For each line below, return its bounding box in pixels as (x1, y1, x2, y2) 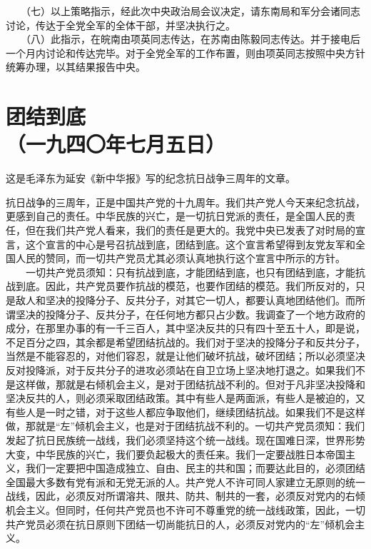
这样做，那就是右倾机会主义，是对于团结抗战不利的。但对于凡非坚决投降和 (15, 376, 365, 391)
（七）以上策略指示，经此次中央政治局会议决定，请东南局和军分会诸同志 (25, 4, 360, 18)
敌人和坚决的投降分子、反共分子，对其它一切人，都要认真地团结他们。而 (15, 293, 355, 308)
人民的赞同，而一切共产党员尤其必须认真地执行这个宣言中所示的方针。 (15, 251, 345, 266)
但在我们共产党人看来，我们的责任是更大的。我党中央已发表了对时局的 (25, 223, 355, 238)
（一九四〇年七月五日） (6, 129, 226, 158)
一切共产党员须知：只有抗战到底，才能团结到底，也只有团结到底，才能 (25, 264, 355, 279)
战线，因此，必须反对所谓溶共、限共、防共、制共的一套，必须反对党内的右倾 (6, 488, 365, 503)
